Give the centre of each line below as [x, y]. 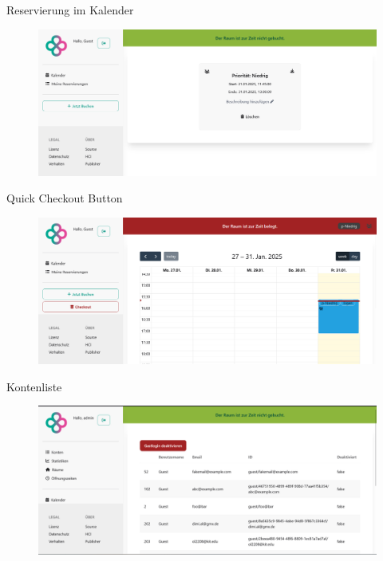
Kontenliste [34, 386]
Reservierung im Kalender [70, 10]
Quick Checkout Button [65, 198]
